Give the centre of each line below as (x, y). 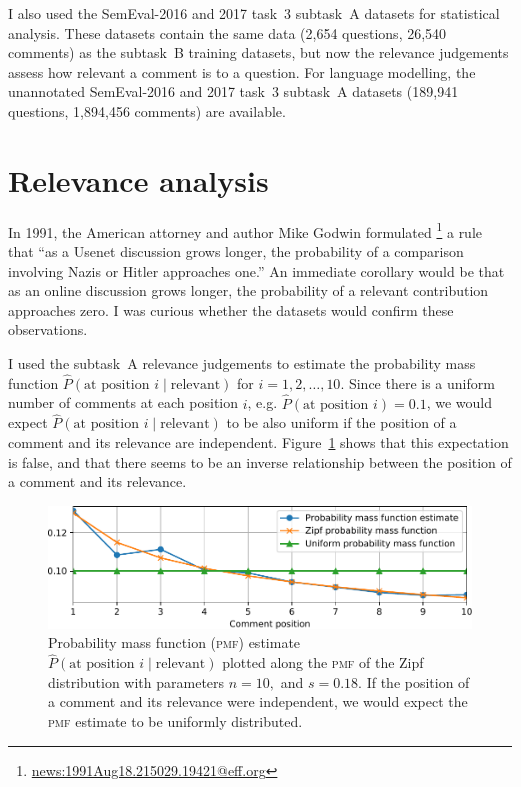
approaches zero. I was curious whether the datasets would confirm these (231, 309)
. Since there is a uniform (417, 382)
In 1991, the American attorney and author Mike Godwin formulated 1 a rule (245, 230)
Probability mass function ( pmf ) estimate (174, 642)
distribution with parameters (136, 681)
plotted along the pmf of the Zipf (323, 662)
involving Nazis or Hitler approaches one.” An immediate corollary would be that (256, 270)
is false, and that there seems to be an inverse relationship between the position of (260, 461)
